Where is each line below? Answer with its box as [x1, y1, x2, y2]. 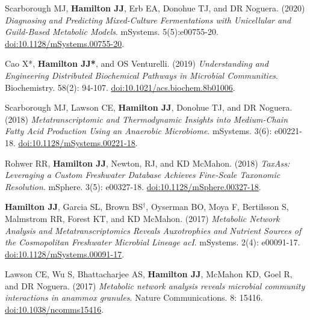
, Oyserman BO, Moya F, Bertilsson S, [146, 200, 289, 213]
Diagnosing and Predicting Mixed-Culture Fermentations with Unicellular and [5, 13, 291, 26]
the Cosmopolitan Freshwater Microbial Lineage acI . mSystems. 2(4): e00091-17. [5, 236, 300, 248]
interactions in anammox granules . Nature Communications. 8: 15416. [5, 291, 263, 304]
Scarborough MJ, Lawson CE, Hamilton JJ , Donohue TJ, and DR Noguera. [5, 101, 293, 114]
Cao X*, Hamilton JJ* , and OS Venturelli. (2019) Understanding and [5, 57, 268, 70]
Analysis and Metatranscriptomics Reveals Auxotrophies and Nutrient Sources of [5, 224, 302, 236]
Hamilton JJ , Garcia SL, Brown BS [5, 200, 143, 213]
